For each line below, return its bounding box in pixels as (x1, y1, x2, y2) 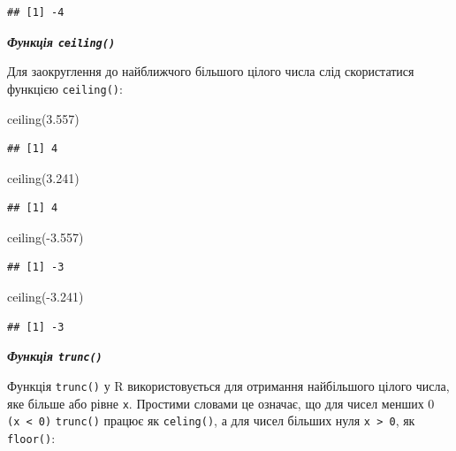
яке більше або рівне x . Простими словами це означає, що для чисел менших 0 (7, 394, 435, 412)
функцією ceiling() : (7, 79, 123, 97)
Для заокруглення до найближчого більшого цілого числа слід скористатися (7, 62, 414, 80)
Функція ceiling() (7, 32, 116, 50)
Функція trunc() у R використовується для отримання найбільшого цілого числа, (7, 376, 450, 394)
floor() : (7, 428, 56, 447)
